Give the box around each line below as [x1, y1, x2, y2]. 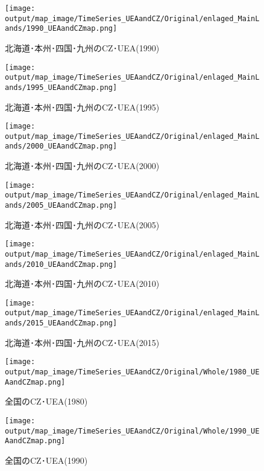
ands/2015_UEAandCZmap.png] [5, 319, 118, 328]
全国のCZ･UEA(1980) [5, 395, 88, 408]
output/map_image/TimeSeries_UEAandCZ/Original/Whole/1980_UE [5, 368, 260, 377]
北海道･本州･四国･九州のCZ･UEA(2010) [5, 277, 160, 290]
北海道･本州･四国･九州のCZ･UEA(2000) [5, 159, 160, 172]
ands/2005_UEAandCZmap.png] [5, 201, 118, 210]
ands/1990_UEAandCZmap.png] [5, 24, 118, 33]
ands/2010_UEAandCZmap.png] [5, 260, 118, 269]
